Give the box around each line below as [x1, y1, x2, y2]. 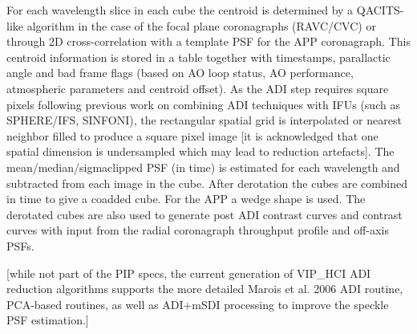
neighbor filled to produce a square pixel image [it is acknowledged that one [6, 127, 379, 144]
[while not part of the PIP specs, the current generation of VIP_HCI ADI [6, 264, 371, 281]
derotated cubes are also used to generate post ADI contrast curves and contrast [6, 206, 403, 222]
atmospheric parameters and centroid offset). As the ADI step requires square [6, 79, 389, 96]
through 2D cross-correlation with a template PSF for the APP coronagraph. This [6, 33, 411, 50]
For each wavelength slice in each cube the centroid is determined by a [6, 2, 354, 18]
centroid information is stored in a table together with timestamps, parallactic [6, 48, 391, 65]
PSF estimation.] [6, 312, 89, 328]
